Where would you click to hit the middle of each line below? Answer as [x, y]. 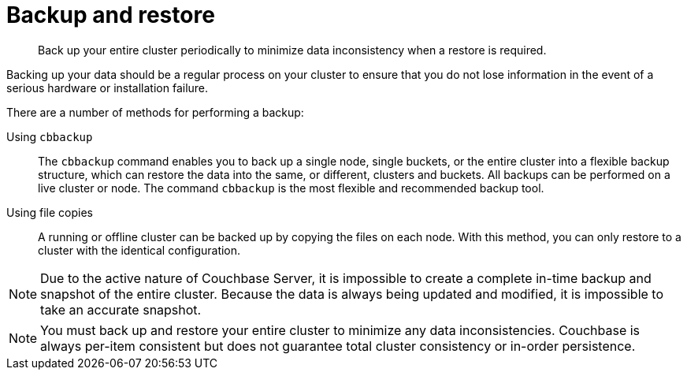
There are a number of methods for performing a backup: [155, 112]
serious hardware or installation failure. [108, 87]
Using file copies [50, 212]
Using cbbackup [50, 136]
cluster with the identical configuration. [139, 250]
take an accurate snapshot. [121, 309]
